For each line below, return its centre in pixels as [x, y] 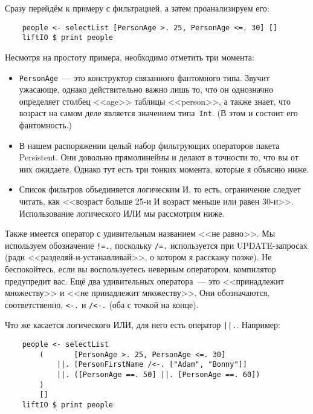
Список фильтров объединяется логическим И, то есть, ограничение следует [160, 189]
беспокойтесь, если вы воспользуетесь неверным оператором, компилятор [140, 269]
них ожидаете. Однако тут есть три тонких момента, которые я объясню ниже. [164, 169]
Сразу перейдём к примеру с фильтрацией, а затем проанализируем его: [137, 8]
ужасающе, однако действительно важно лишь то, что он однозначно [146, 89]
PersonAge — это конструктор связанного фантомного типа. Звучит [144, 77]
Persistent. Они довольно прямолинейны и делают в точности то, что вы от [159, 157]
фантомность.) [45, 125]
